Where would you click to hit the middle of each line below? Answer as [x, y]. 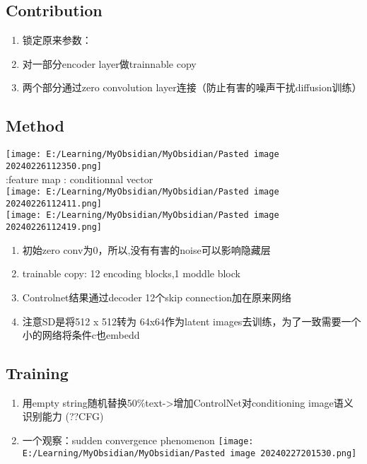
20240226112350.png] [54, 166]
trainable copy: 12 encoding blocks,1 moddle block [131, 273]
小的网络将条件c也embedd [81, 335]
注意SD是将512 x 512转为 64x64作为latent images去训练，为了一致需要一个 [192, 321]
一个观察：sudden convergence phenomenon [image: [138, 440]
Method [35, 126]
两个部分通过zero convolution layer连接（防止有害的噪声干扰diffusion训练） [192, 87]
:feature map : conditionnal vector [80, 179]
